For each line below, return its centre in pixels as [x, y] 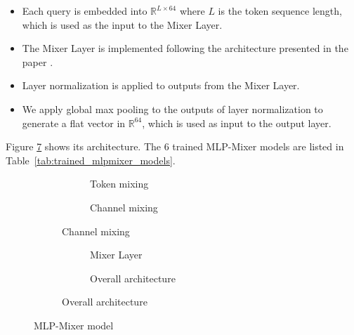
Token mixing [119, 184]
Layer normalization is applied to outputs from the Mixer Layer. [161, 85]
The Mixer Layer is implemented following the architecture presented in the [185, 48]
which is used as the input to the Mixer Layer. [122, 24]
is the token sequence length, [280, 11]
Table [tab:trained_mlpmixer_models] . [91, 160]
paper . [38, 61]
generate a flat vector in [74, 123]
